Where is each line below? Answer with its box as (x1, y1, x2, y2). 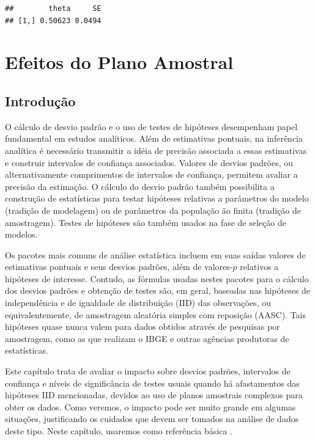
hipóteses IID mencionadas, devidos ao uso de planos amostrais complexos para (5, 388, 303, 401)
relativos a (240, 260, 279, 273)
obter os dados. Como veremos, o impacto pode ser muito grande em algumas (5, 400, 296, 413)
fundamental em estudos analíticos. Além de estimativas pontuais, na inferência (5, 132, 303, 145)
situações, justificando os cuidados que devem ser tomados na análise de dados (5, 412, 299, 425)
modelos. (5, 228, 38, 241)
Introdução (5, 91, 76, 110)
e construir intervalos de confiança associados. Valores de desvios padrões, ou (5, 156, 294, 169)
